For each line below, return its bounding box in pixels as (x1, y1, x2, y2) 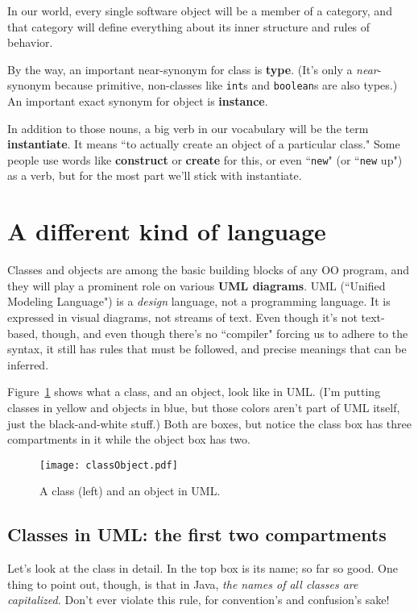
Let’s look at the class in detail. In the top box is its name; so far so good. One (7, 560, 398, 577)
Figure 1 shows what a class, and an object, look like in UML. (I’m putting (7, 383, 381, 400)
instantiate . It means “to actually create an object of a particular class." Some (7, 136, 400, 152)
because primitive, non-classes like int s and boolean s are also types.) (54, 77, 398, 94)
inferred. (7, 356, 49, 373)
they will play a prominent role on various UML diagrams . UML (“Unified (7, 277, 386, 294)
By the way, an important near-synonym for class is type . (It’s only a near (7, 60, 378, 77)
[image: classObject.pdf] (39, 459, 178, 471)
